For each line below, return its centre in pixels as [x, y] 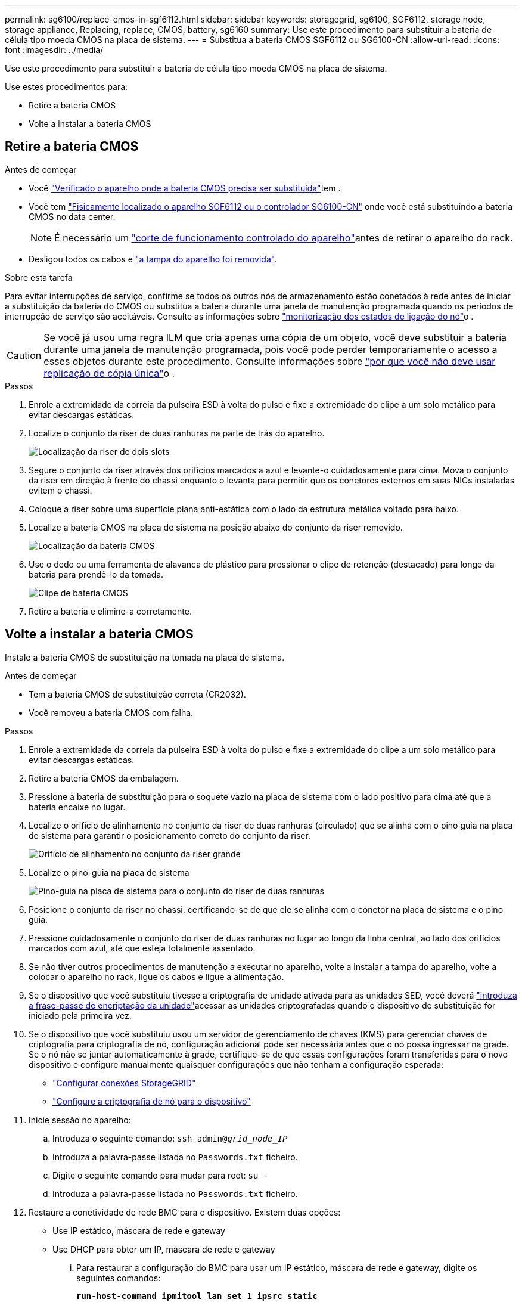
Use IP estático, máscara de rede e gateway [139, 1230]
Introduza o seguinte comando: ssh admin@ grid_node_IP [170, 1138]
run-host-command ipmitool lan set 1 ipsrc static [197, 1296]
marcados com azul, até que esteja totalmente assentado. [142, 948]
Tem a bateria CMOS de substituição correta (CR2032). [137, 694]
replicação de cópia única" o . [109, 373]
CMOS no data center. [72, 216]
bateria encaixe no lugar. [77, 807]
